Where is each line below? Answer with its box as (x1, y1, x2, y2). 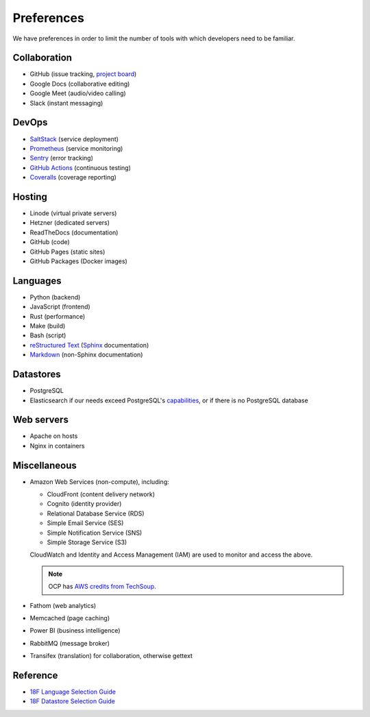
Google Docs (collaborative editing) (29, 80, 130, 88)
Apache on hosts (29, 432, 78, 440)
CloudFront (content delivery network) (47, 490, 156, 498)
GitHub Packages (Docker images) (29, 257, 128, 265)
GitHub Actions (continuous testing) (29, 163, 132, 171)
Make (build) (29, 322, 66, 330)
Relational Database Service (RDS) (47, 509, 145, 518)
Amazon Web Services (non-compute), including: (29, 477, 169, 486)
